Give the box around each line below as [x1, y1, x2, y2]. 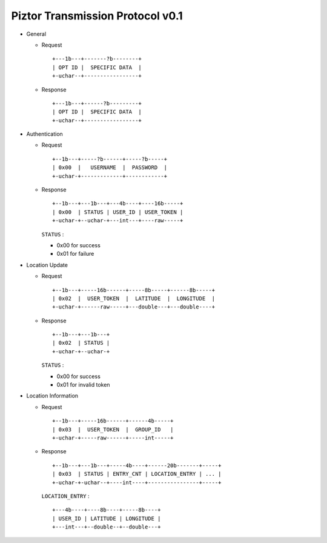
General [26, 30, 47, 38]
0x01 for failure [56, 250, 94, 258]
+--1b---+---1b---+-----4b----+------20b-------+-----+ [52, 462, 222, 469]
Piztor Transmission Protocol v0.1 [11, 9, 183, 22]
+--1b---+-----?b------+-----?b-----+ [52, 155, 168, 162]
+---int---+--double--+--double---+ [52, 524, 161, 530]
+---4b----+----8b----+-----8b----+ [52, 507, 161, 513]
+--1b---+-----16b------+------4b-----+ [52, 418, 174, 424]
